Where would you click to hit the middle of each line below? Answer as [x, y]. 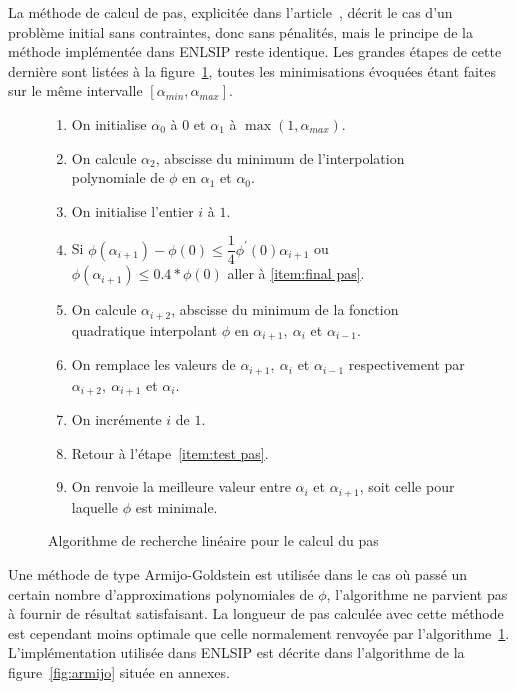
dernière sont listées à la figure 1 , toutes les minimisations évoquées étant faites [252, 70]
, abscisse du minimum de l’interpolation [280, 157]
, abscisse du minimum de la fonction [285, 309]
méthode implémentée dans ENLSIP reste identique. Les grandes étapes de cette [255, 51]
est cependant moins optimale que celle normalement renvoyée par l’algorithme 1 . [259, 632]
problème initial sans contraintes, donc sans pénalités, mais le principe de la [240, 31]
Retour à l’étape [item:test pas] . [170, 452]
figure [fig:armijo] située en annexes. [119, 672]
